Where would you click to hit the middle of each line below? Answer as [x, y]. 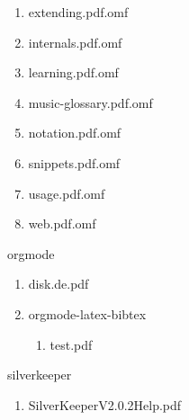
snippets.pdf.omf [74, 162]
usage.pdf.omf [67, 193]
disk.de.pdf [58, 284]
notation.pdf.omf [75, 133]
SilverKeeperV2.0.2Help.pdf [105, 404]
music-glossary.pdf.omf [90, 102]
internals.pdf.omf [75, 42]
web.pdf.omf [62, 223]
